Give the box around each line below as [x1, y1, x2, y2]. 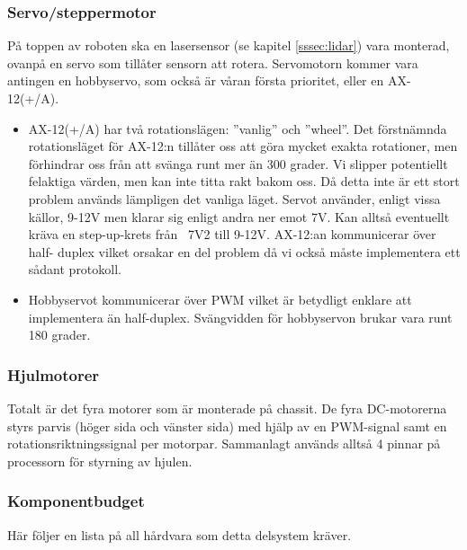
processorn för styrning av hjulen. [7, 451, 193, 470]
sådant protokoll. [28, 260, 121, 279]
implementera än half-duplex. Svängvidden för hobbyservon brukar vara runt [28, 307, 453, 326]
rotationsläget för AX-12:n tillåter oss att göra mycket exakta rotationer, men [28, 137, 458, 155]
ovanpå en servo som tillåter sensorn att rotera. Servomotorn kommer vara [7, 53, 418, 72]
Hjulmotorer [7, 363, 100, 386]
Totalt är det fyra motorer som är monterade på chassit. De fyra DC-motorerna [7, 398, 447, 417]
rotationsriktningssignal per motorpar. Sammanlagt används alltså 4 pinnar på [7, 434, 441, 453]
